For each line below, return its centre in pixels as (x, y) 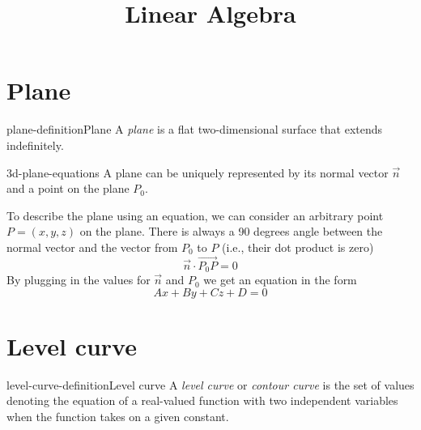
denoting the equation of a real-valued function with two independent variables (202, 400)
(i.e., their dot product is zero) (298, 247)
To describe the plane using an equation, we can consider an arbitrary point (195, 215)
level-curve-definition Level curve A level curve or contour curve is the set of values (210, 384)
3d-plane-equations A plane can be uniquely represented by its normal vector (198, 172)
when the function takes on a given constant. (118, 417)
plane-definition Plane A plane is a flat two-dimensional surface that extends (195, 129)
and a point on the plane (68, 188)
